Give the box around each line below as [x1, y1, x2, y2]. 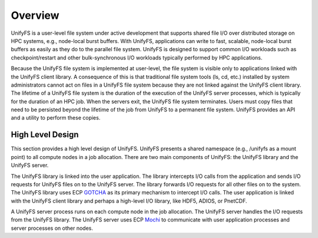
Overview [11, 9, 59, 22]
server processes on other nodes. [11, 224, 94, 232]
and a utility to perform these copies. [11, 114, 101, 121]
